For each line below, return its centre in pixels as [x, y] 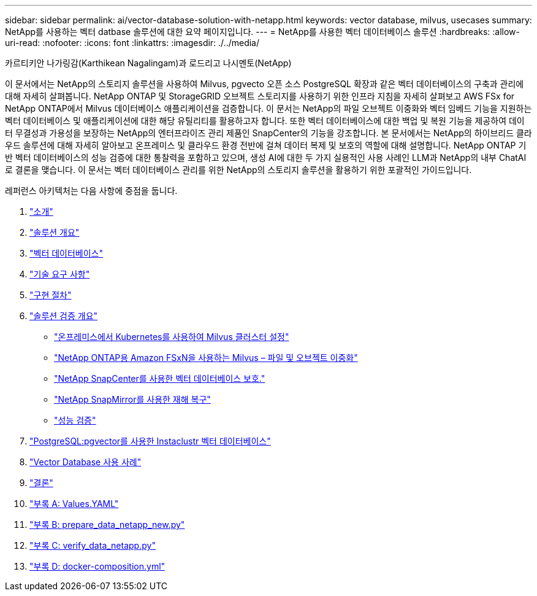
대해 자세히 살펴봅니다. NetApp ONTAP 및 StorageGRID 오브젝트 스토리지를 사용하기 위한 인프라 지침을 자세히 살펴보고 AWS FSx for [260, 96]
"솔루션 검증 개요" [64, 316]
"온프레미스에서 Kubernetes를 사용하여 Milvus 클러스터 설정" [172, 337]
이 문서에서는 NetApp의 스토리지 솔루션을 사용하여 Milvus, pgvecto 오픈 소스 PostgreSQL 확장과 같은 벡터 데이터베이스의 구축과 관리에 [265, 84]
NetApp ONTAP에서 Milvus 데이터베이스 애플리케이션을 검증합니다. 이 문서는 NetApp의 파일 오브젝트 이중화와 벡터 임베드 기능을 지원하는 [268, 108]
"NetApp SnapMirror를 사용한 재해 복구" [132, 399]
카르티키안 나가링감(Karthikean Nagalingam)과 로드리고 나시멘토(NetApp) [148, 63]
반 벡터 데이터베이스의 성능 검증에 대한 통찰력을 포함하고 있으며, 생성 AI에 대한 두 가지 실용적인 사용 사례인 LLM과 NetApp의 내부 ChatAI [266, 157]
